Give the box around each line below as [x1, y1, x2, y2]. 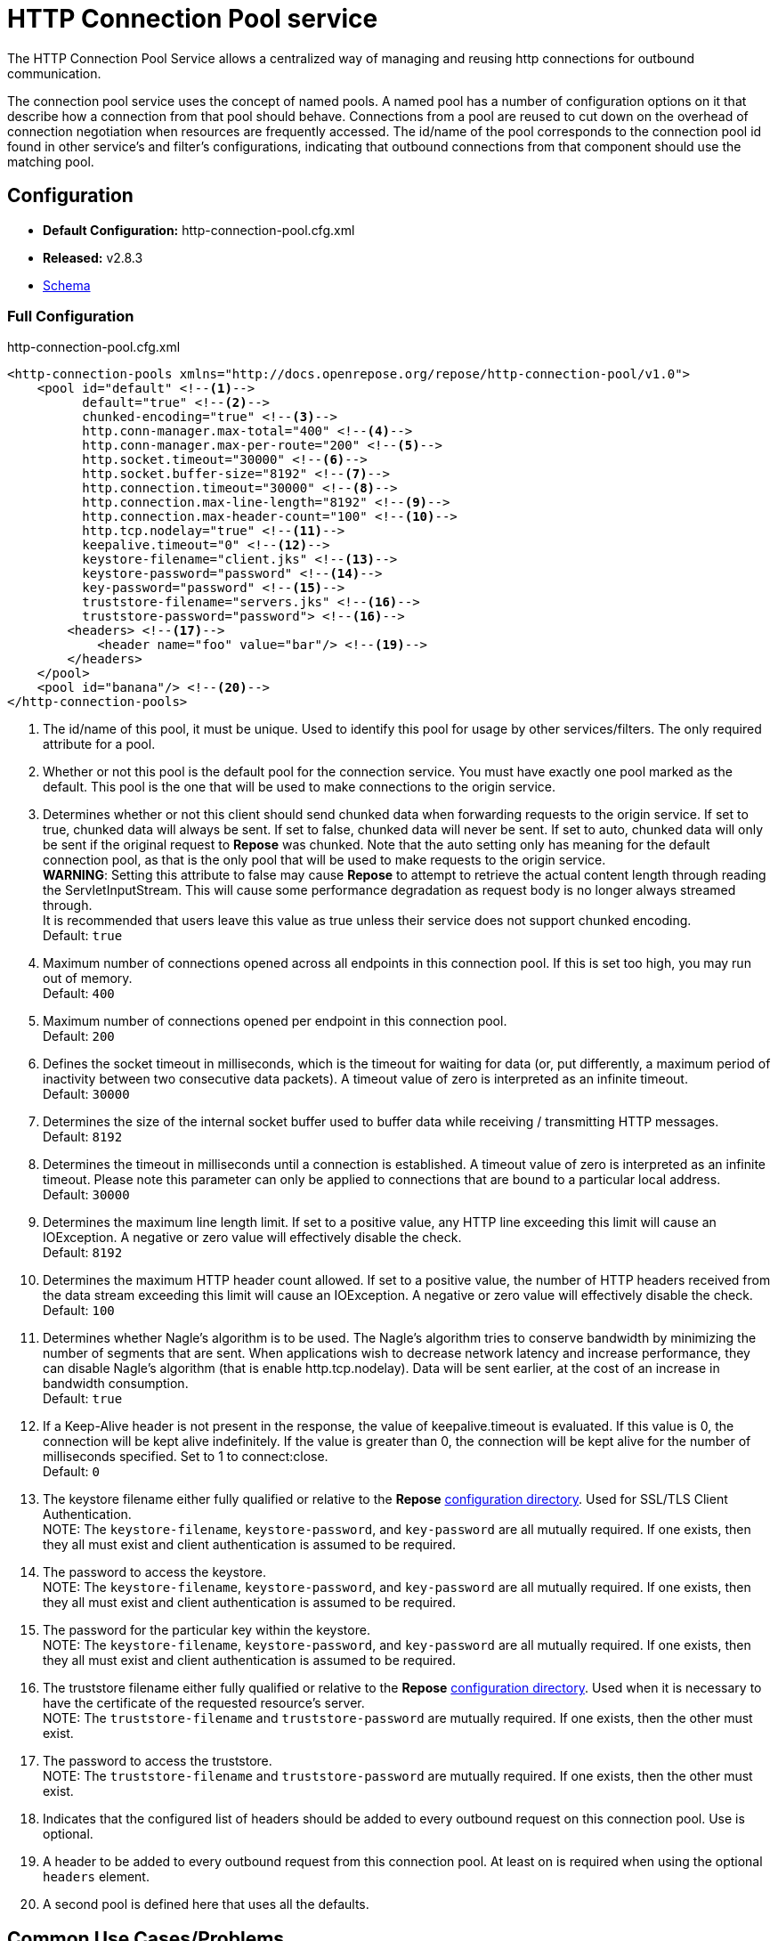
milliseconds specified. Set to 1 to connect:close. [43, 1449, 328, 1465]
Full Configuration [7, 306, 134, 325]
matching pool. [7, 153, 94, 169]
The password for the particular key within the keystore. [43, 1622, 370, 1638]
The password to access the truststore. [43, 1753, 272, 1769]
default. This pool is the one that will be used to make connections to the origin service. [43, 779, 555, 795]
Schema [43, 277, 91, 293]
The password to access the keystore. [43, 1564, 266, 1580]
